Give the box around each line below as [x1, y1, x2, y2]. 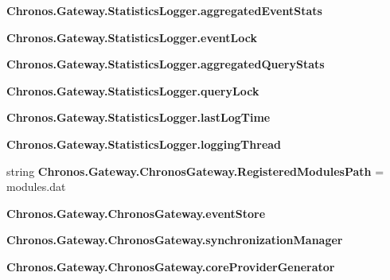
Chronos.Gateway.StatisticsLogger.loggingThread [6, 135, 282, 152]
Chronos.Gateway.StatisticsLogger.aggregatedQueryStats [6, 56, 325, 72]
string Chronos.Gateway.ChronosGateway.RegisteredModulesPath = [6, 162, 384, 179]
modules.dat [6, 178, 66, 195]
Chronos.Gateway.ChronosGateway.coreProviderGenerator [6, 258, 335, 274]
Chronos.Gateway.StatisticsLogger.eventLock [6, 29, 257, 45]
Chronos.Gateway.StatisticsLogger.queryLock [6, 82, 259, 99]
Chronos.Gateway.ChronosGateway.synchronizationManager [6, 231, 343, 248]
